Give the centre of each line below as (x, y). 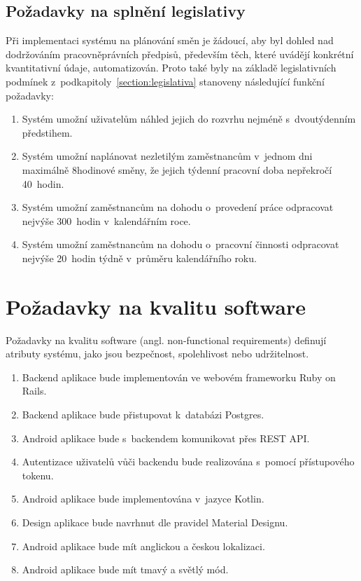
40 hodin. (43, 183)
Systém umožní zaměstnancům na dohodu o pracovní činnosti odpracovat (180, 244)
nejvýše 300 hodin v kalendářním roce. (106, 220)
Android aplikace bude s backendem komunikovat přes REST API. (166, 438)
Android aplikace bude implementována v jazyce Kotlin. (143, 499)
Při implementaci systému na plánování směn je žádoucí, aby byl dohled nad (170, 40)
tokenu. (38, 475)
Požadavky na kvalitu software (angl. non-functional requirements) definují (166, 340)
